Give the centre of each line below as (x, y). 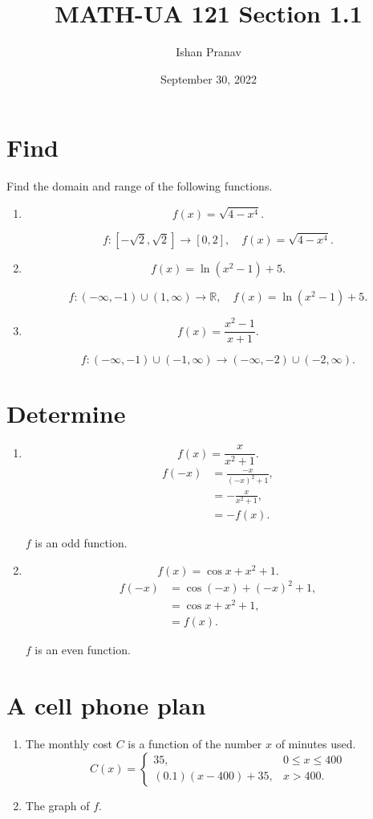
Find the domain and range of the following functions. (140, 186)
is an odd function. (81, 542)
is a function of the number (195, 743)
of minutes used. (316, 743)
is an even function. (83, 650)
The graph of (57, 805)
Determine (66, 414)
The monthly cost (69, 743)
